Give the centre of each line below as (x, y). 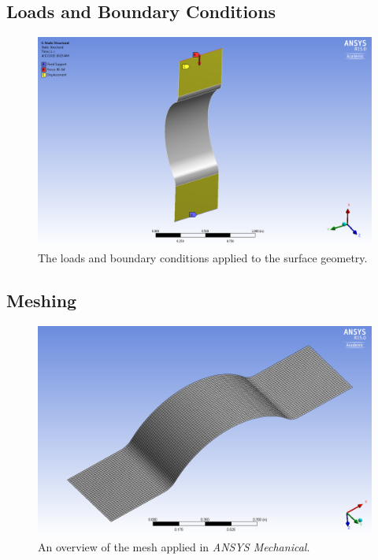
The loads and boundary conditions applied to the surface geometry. (203, 258)
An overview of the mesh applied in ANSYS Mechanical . (174, 546)
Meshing (42, 300)
